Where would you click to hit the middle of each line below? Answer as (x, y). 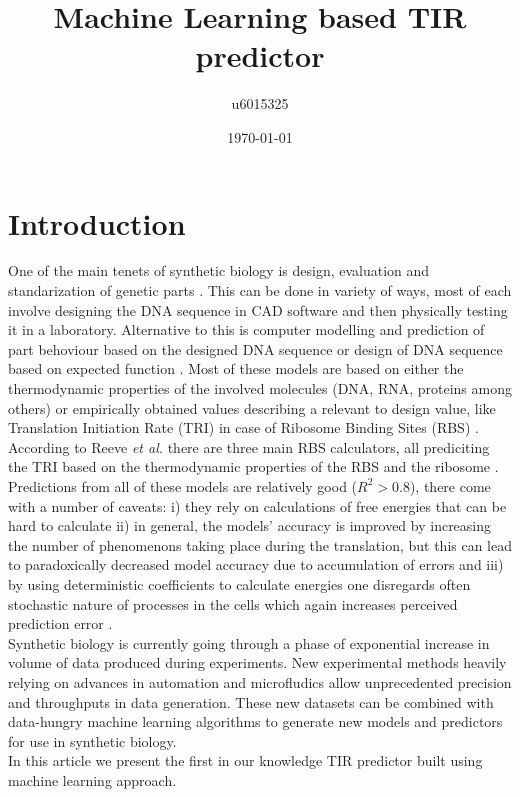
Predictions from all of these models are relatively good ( (183, 485)
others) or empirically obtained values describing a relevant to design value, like (252, 407)
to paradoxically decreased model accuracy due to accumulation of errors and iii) (256, 564)
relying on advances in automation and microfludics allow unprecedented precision (260, 681)
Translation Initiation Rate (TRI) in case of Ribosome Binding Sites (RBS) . (243, 427)
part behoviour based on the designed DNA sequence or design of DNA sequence (255, 348)
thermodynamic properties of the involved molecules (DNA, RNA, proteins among (260, 388)
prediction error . (60, 623)
